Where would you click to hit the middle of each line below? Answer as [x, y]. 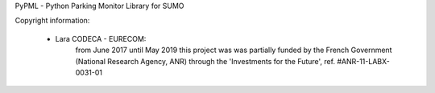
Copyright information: [52, 21]
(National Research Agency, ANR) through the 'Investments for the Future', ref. [205, 61]
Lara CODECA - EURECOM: [101, 38]
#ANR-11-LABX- [363, 61]
